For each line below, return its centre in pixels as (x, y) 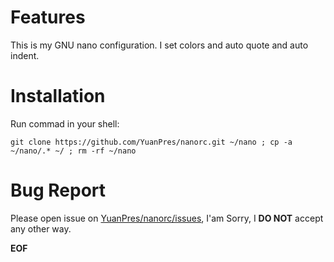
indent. (25, 55)
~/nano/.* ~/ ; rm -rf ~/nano (73, 151)
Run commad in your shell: (65, 123)
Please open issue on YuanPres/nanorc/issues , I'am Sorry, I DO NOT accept (167, 218)
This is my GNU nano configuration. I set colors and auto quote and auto (159, 45)
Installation (58, 96)
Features (48, 17)
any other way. (41, 228)
